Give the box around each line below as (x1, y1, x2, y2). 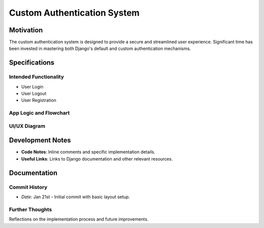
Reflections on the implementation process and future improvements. (9, 216, 149, 222)
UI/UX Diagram (9, 122, 45, 129)
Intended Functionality (9, 73, 65, 80)
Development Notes (9, 136, 71, 144)
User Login (21, 84, 44, 90)
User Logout (21, 91, 46, 96)
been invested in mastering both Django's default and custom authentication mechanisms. (9, 46, 191, 51)
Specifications (9, 59, 55, 67)
